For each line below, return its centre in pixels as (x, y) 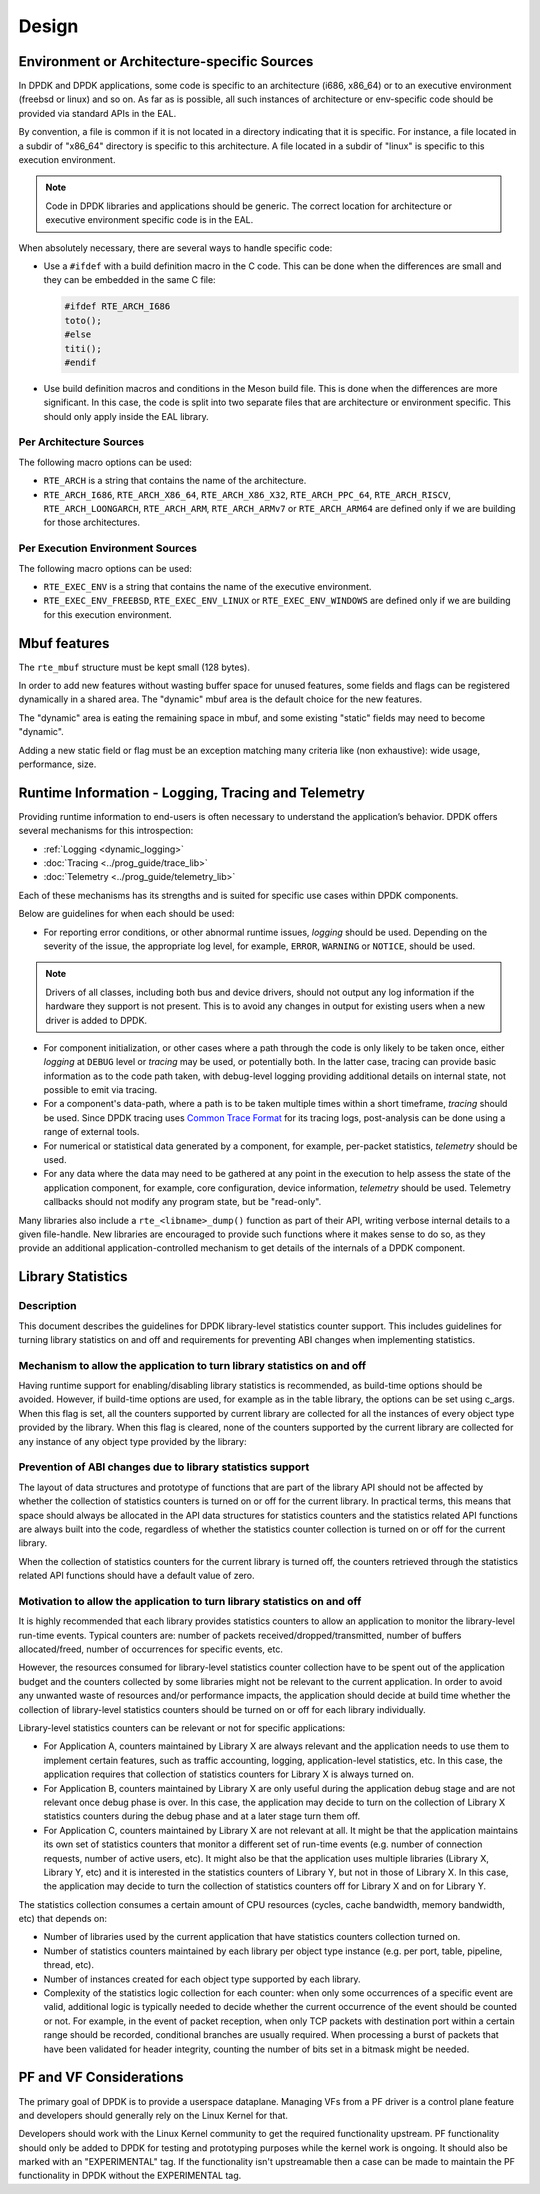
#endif (80, 362)
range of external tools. (91, 1132)
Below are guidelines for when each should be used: (126, 914)
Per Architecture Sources (81, 442)
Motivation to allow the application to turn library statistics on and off (190, 1601)
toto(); (83, 320)
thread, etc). (69, 1965)
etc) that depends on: (63, 1919)
